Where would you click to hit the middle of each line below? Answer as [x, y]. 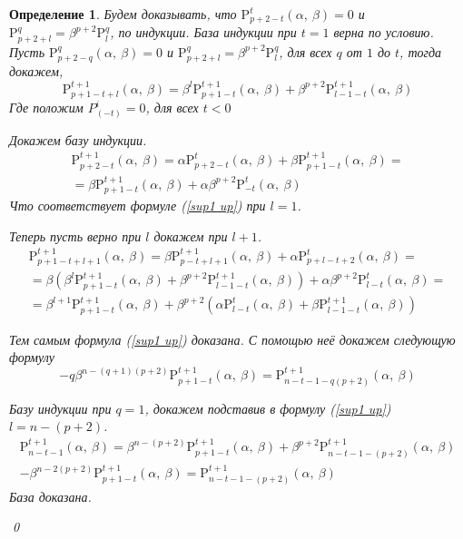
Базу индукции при [60, 408]
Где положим [46, 108]
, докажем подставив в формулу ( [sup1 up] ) [268, 408]
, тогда [421, 51]
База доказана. [50, 496]
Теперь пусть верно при [75, 235]
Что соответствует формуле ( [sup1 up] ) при [138, 205]
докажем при [191, 235]
